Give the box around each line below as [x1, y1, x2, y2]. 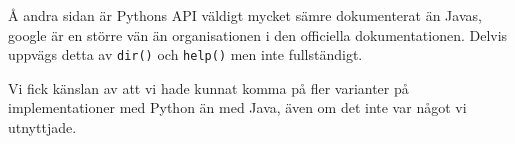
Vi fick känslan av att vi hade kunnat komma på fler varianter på [8, 77, 409, 98]
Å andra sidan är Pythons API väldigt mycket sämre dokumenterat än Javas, [8, 5, 482, 25]
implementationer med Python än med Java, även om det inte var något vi [8, 97, 467, 118]
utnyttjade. [8, 117, 77, 138]
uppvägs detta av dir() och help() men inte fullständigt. [8, 44, 363, 65]
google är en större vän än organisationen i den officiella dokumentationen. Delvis [8, 24, 508, 45]
